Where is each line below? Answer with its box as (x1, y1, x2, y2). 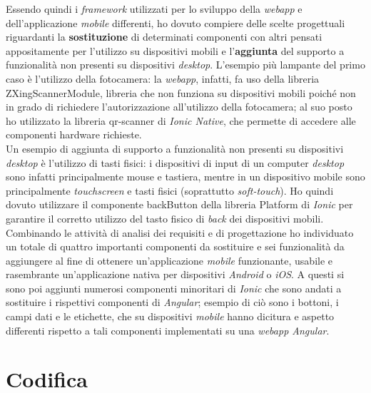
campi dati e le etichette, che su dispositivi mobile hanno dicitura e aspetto (6, 309, 335, 324)
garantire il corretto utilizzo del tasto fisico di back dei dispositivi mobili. (6, 210, 324, 225)
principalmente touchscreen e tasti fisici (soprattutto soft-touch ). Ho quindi (6, 183, 334, 198)
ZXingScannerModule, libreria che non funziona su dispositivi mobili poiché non (6, 85, 356, 100)
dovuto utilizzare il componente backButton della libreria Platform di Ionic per (6, 197, 353, 212)
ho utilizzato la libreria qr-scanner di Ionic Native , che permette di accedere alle (6, 113, 356, 128)
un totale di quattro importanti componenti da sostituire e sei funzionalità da (6, 239, 345, 254)
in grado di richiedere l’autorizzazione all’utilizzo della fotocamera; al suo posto (6, 99, 352, 114)
